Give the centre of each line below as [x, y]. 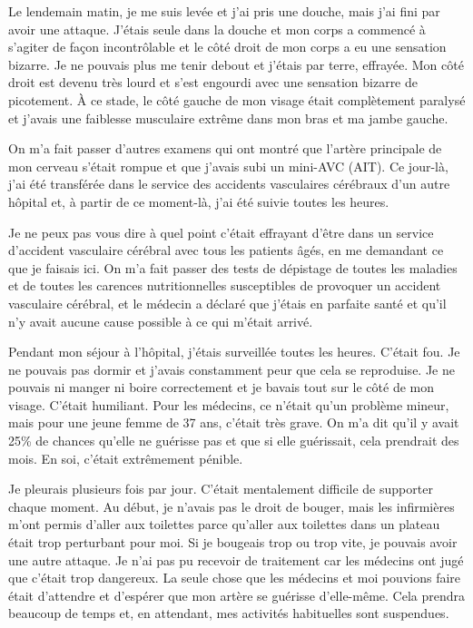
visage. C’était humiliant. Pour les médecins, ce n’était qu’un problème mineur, [229, 404]
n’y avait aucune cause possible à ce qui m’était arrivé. [161, 321]
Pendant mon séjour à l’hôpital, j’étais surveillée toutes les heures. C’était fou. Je [234, 352]
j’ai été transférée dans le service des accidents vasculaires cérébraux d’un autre [229, 184]
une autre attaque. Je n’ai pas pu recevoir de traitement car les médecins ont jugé [236, 559]
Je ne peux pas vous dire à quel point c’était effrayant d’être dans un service [221, 232]
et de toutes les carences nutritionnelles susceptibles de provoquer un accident [225, 285]
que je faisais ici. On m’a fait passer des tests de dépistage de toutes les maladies [233, 267]
